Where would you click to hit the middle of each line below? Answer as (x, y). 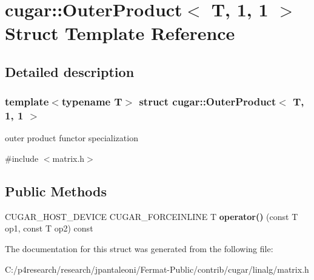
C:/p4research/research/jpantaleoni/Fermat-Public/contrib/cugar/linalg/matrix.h (157, 269)
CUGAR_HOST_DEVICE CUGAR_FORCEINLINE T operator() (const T (152, 216)
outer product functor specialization (72, 138)
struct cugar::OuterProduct (208, 102)
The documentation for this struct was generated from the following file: (139, 249)
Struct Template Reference (120, 33)
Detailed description (70, 71)
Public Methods (56, 191)
